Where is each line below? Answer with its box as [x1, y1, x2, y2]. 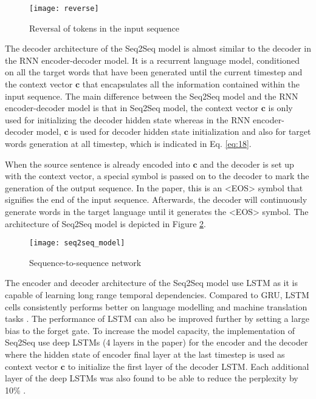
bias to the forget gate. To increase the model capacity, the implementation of [5, 324, 295, 336]
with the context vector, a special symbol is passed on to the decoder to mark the [5, 169, 309, 182]
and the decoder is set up [200, 157, 294, 170]
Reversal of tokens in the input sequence [29, 21, 180, 34]
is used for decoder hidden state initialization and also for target [71, 125, 311, 138]
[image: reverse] [29, 4, 99, 13]
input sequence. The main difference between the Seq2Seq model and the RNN [5, 89, 298, 102]
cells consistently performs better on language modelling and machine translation [5, 300, 307, 313]
